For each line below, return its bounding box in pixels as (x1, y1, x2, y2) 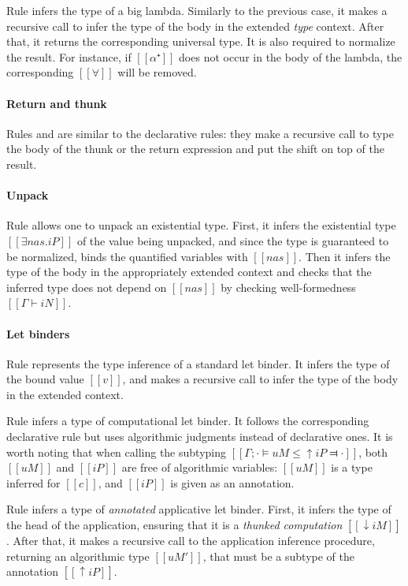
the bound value (6, 371, 84, 387)
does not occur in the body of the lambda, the (179, 48, 402, 65)
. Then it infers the (299, 248, 391, 264)
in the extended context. (6, 386, 124, 402)
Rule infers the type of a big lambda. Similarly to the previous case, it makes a (6, 2, 388, 18)
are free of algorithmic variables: (121, 459, 278, 476)
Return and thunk (6, 95, 107, 111)
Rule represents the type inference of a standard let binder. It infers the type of (6, 355, 390, 371)
